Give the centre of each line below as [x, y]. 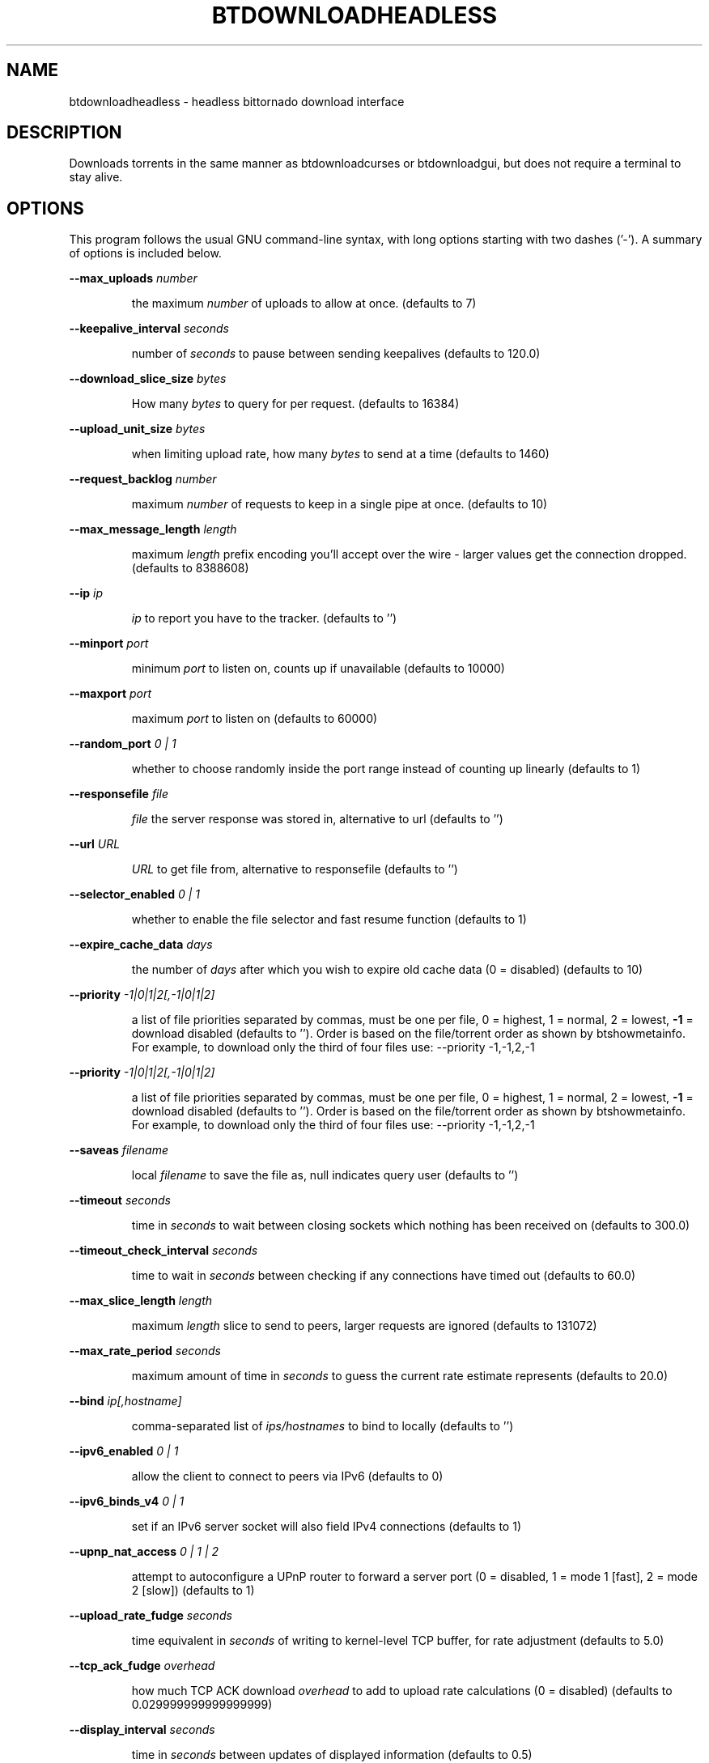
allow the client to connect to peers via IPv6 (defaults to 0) [287, 1476]
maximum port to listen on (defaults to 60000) [255, 719]
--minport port [109, 644]
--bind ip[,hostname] [125, 1401]
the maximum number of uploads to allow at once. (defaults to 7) [304, 304]
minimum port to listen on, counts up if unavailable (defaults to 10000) [318, 669]
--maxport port [110, 694]
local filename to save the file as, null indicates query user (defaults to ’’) [325, 1175]
